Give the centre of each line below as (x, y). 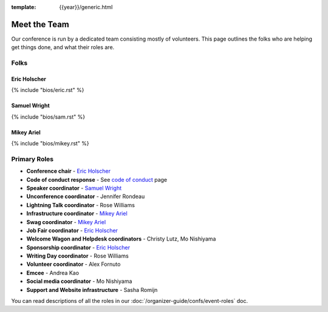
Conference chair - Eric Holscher (68, 171)
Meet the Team (40, 24)
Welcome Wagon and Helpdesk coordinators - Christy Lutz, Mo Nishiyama (121, 239)
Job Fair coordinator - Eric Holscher (72, 230)
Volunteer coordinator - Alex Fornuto (73, 264)
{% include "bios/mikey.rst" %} (50, 144)
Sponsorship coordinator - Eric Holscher (78, 247)
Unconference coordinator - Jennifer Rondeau (86, 196)
